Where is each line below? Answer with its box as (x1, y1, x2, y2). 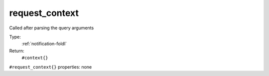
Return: (9, 48, 24, 54)
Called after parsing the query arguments (9, 25, 94, 31)
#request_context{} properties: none (9, 64, 92, 70)
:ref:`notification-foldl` (21, 41, 67, 47)
